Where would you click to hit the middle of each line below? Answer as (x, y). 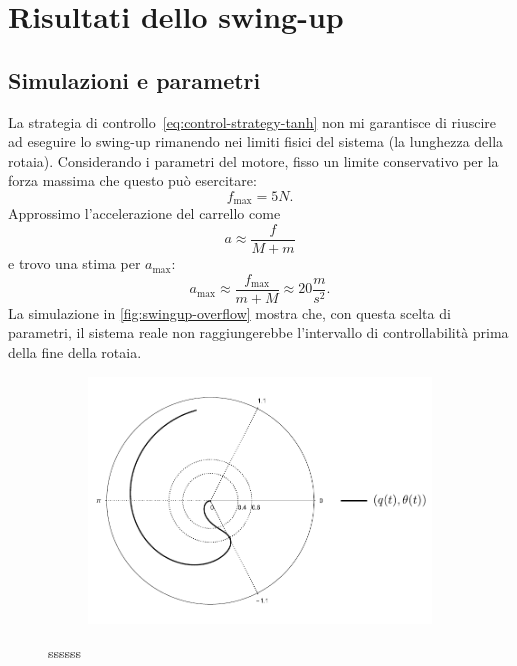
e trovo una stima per (74, 263)
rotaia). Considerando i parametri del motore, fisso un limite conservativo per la (253, 160)
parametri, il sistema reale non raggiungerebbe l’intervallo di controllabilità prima (258, 332)
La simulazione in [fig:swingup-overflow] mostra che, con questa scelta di (229, 312)
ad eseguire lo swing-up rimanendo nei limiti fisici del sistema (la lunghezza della (256, 141)
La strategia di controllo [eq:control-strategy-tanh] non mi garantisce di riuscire (252, 121)
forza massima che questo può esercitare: (132, 180)
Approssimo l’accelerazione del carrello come (144, 213)
